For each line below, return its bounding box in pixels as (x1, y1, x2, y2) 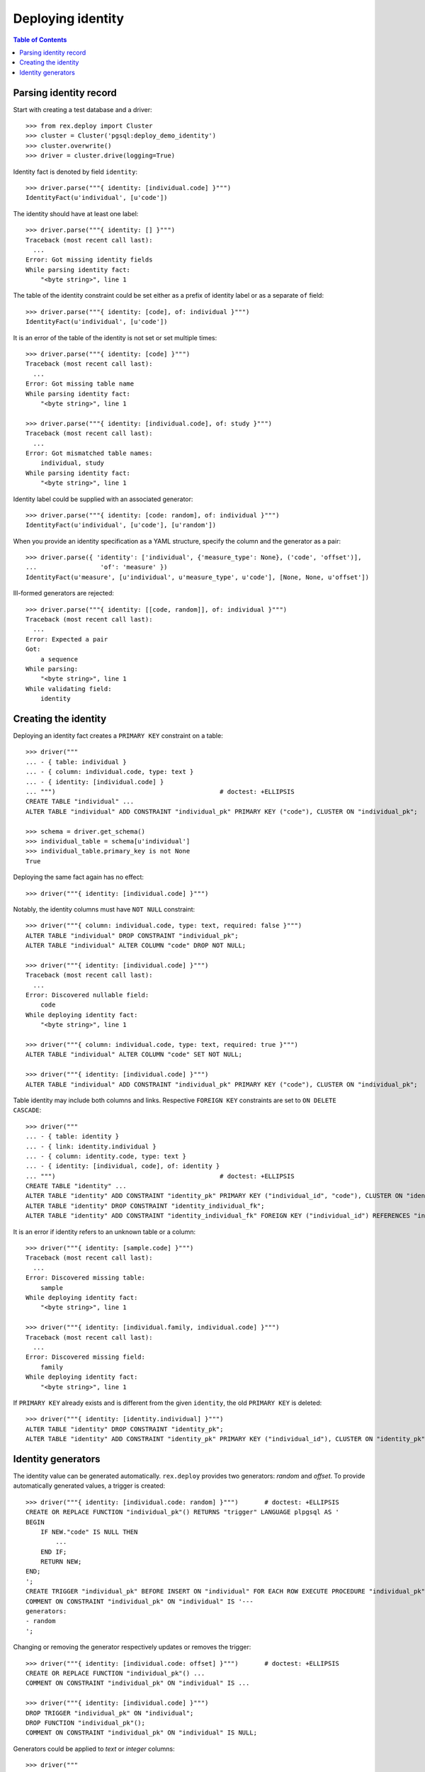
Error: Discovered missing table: (25, 1274, 145, 1282)
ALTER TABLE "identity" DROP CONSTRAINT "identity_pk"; (25, 1425, 224, 1433)
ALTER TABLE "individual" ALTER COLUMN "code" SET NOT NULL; (25, 1050, 242, 1059)
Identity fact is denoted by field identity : (13, 167, 138, 176)
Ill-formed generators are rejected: (13, 589, 115, 598)
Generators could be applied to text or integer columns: (13, 1744, 175, 1753)
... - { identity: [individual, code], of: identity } (25, 1162, 220, 1170)
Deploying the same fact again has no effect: (13, 873, 144, 882)
